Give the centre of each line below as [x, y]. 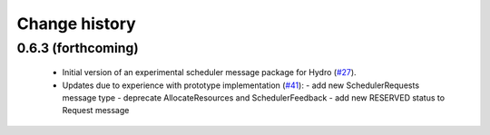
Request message [96, 111]
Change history [76, 24]
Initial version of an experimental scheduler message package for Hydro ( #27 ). [210, 72]
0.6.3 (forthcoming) [78, 48]
